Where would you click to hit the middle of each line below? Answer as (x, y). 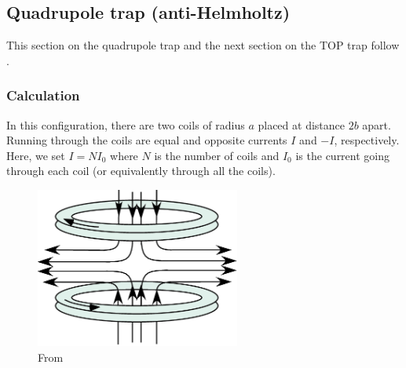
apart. (377, 124)
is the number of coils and (217, 155)
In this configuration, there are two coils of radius (126, 124)
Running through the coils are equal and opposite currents (147, 140)
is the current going (343, 155)
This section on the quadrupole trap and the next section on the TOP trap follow (203, 45)
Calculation (43, 95)
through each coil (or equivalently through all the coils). (141, 171)
